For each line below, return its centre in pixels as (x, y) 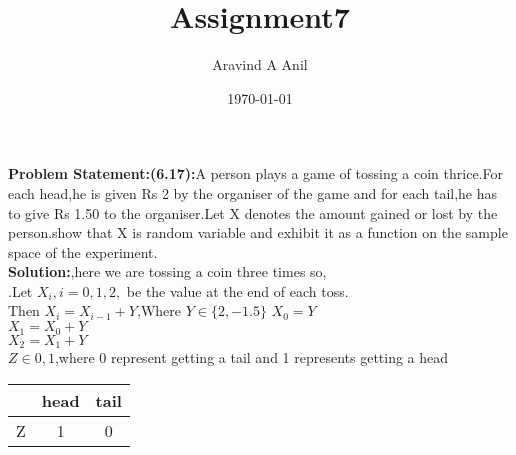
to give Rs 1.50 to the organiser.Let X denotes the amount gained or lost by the (253, 212)
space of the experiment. (83, 251)
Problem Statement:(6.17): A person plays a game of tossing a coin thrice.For (255, 173)
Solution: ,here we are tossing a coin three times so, (167, 271)
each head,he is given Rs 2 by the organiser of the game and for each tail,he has (253, 192)
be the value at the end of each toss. (237, 290)
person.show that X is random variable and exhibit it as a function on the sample (258, 232)
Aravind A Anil (260, 64)
